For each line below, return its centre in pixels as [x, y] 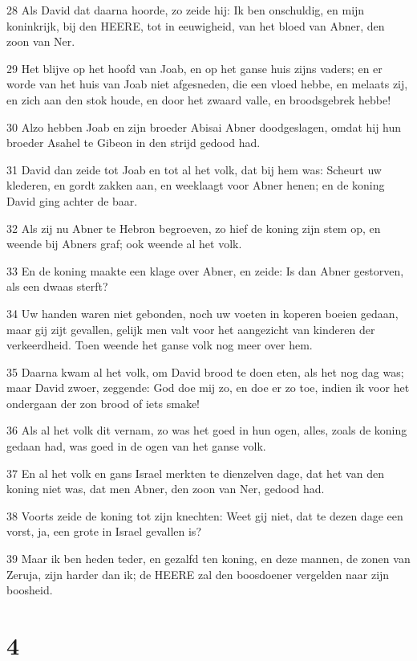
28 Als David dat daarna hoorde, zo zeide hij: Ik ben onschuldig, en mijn [186, 10]
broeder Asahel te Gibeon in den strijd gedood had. [134, 143]
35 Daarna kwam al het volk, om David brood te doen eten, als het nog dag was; [205, 371]
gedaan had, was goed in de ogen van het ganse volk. [136, 446]
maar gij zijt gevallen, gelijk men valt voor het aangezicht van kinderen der [191, 329]
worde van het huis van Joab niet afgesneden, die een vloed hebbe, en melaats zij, [207, 84]
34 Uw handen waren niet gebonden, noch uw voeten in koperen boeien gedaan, [202, 313]
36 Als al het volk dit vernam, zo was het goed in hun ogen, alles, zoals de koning [207, 430]
